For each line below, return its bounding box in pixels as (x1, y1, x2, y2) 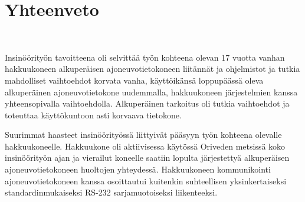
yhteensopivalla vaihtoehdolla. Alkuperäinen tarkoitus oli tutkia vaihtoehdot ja (5, 97, 290, 110)
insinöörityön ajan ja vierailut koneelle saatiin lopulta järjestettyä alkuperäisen (5, 151, 290, 164)
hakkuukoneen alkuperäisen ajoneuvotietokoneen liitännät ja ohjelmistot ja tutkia (5, 62, 300, 75)
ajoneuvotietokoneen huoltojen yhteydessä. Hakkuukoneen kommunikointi (5, 163, 271, 175)
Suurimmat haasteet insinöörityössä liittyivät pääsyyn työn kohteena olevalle (5, 128, 282, 141)
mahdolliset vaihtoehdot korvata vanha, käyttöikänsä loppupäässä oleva (5, 74, 264, 86)
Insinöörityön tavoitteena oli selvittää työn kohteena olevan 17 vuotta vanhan (5, 51, 285, 63)
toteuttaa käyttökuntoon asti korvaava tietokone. (5, 108, 182, 121)
